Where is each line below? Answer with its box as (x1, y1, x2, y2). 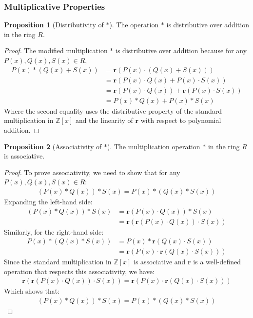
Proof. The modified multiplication (4, 45, 108, 56)
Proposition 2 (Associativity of (4, 141, 102, 151)
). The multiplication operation (107, 141, 200, 151)
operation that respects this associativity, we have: (4, 266, 155, 276)
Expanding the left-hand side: (4, 196, 93, 206)
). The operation (109, 20, 159, 30)
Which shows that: (4, 286, 60, 296)
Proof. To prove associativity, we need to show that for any (4, 167, 180, 177)
